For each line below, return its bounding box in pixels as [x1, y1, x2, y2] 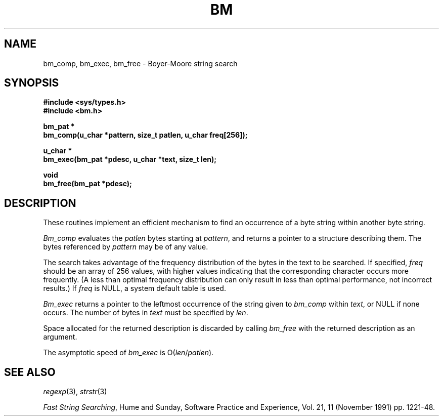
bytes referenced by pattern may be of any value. [43, 242, 208, 251]
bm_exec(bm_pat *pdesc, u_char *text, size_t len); [43, 155, 217, 164]
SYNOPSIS [4, 76, 59, 90]
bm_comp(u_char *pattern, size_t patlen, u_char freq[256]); [43, 131, 248, 140]
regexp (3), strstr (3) [43, 387, 107, 396]
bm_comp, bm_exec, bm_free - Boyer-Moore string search [43, 59, 238, 68]
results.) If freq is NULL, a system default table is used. [43, 284, 226, 293]
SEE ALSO [4, 365, 56, 379]
